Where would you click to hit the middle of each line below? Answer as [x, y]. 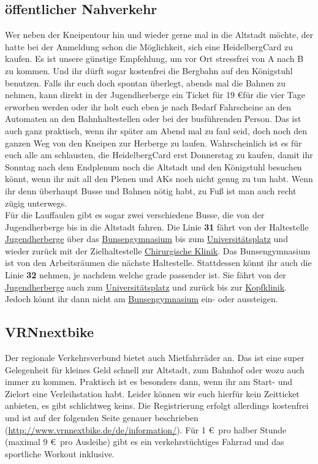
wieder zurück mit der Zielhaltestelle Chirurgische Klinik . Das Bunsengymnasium [158, 250]
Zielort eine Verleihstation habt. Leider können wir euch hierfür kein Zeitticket [152, 393]
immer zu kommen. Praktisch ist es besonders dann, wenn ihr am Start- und [149, 382]
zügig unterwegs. [36, 203]
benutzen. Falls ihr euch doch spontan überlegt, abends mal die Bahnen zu [146, 82]
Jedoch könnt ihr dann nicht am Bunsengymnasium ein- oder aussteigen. [142, 299]
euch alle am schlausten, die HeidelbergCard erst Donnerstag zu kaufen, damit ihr [159, 155]
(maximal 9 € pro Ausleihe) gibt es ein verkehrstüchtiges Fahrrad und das [145, 442]
